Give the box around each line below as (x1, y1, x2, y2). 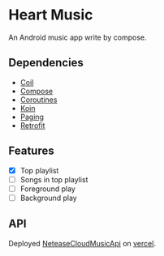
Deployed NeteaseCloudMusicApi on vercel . (8, 238, 157, 248)
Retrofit (19, 120, 45, 130)
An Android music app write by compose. (8, 32, 148, 42)
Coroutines (19, 95, 58, 105)
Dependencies (8, 56, 84, 70)
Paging (19, 112, 45, 122)
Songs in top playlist (19, 174, 88, 184)
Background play (19, 193, 77, 203)
